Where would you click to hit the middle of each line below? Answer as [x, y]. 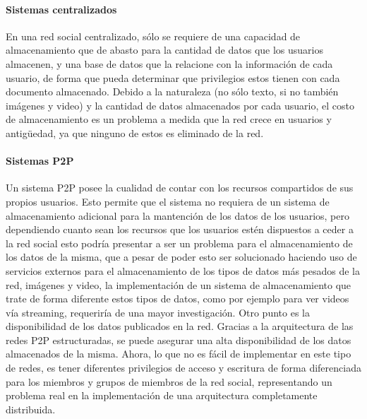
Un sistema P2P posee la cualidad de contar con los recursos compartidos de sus [180, 188]
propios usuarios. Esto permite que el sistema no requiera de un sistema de [168, 201]
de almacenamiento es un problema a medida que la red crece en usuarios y [169, 119]
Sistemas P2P [40, 161]
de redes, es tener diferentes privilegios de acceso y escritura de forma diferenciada [183, 368]
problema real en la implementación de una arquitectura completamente [162, 395]
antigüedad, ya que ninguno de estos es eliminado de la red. [135, 132]
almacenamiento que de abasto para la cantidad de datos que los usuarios [165, 50]
